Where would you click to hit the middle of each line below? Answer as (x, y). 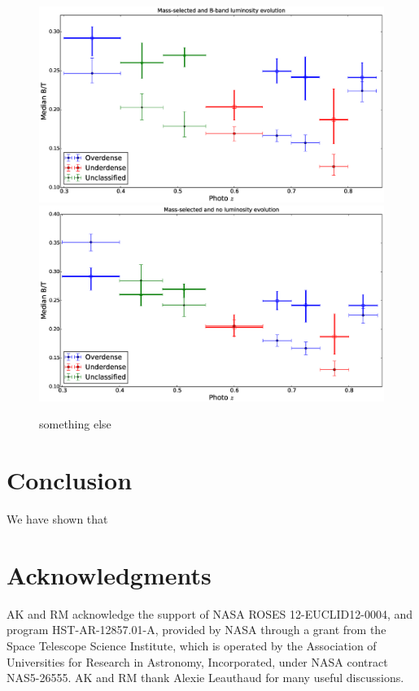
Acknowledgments (109, 574)
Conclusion (70, 480)
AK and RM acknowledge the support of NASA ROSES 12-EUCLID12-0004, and (210, 613)
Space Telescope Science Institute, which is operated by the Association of (192, 645)
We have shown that (57, 519)
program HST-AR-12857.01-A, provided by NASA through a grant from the (196, 630)
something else (75, 424)
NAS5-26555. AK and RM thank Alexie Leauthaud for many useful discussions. (205, 678)
